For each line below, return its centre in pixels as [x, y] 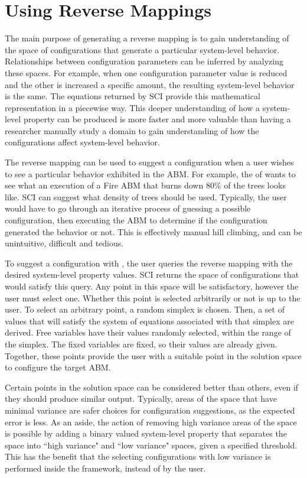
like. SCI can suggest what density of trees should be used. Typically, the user [146, 196]
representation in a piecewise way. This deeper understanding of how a [133, 107]
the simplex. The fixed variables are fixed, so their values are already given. [141, 344]
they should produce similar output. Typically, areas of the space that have [141, 399]
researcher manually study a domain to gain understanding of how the [132, 130]
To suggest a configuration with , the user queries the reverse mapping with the [149, 263]
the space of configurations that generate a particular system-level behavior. [142, 49]
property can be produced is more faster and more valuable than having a [157, 119]
